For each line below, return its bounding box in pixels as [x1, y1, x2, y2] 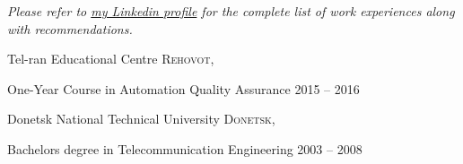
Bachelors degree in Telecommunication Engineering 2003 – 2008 [7, 139, 363, 158]
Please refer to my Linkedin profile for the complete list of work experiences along [7, 2, 455, 20]
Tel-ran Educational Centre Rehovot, [7, 49, 214, 68]
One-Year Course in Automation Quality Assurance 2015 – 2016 [7, 79, 360, 98]
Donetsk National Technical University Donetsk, [7, 109, 275, 128]
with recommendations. [7, 19, 133, 38]
